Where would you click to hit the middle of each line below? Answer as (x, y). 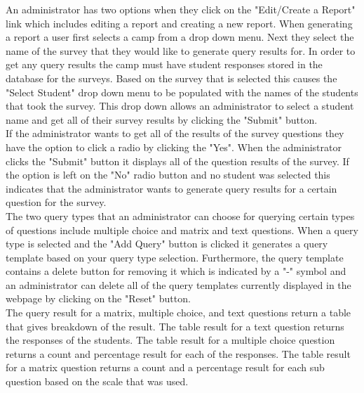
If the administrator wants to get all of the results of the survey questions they (175, 133)
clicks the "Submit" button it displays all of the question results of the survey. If (177, 161)
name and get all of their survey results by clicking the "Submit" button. (162, 119)
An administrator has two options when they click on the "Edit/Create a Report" (181, 9)
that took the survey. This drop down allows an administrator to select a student (180, 106)
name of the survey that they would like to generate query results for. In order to (181, 50)
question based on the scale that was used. (97, 381)
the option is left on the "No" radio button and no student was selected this (168, 175)
